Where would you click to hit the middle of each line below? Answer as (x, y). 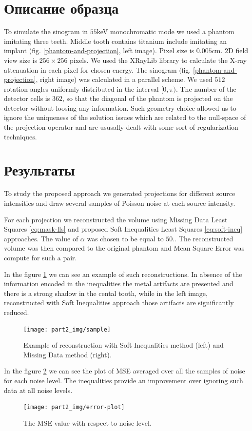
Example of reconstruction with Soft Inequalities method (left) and (124, 345)
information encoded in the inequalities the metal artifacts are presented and (119, 284)
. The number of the (206, 88)
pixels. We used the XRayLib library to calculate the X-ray (158, 60)
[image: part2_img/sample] (67, 329)
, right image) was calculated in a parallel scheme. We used (124, 79)
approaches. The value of (41, 238)
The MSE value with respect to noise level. (87, 422)
